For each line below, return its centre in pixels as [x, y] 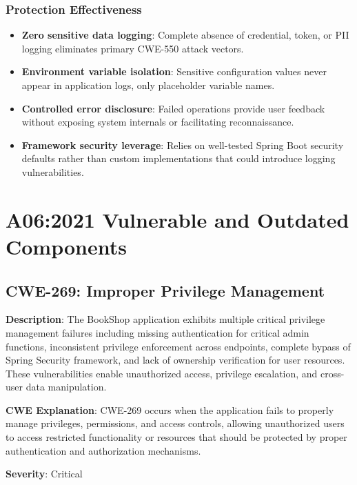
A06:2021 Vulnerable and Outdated [177, 219]
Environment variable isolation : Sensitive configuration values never [174, 71]
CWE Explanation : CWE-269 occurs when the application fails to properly [170, 409]
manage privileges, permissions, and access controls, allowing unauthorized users [175, 423]
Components [66, 246]
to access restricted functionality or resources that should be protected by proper [176, 437]
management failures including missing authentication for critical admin [157, 332]
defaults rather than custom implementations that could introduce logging [178, 158]
